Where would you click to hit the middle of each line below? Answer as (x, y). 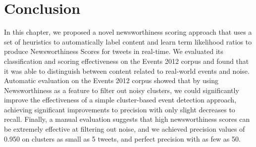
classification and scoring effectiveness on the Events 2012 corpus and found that (127, 61)
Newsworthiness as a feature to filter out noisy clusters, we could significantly (122, 90)
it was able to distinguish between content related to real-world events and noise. (127, 71)
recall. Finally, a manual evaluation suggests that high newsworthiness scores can (127, 119)
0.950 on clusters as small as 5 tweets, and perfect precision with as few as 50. (122, 138)
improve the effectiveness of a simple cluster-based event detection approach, (120, 100)
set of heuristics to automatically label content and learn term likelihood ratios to (128, 41)
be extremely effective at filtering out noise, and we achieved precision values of (125, 129)
